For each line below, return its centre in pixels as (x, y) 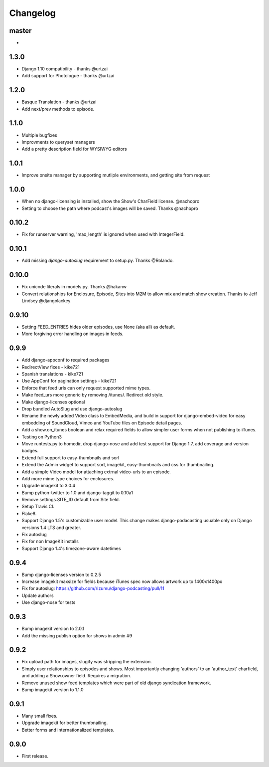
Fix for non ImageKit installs (50, 542)
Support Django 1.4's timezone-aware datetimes (71, 548)
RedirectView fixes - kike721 (51, 367)
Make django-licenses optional (53, 402)
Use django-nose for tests (49, 602)
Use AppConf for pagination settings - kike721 (69, 381)
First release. (35, 756)
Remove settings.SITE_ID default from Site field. (71, 500)
